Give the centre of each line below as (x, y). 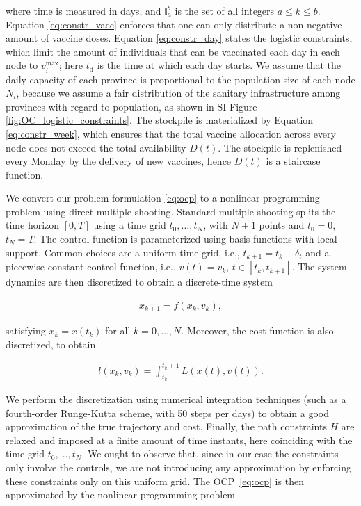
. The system (319, 267)
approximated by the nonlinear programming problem (121, 495)
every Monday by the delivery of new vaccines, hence (119, 161)
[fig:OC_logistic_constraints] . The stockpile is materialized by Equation (160, 120)
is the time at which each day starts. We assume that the (219, 65)
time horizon (33, 225)
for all (118, 330)
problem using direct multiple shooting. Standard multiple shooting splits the (171, 211)
